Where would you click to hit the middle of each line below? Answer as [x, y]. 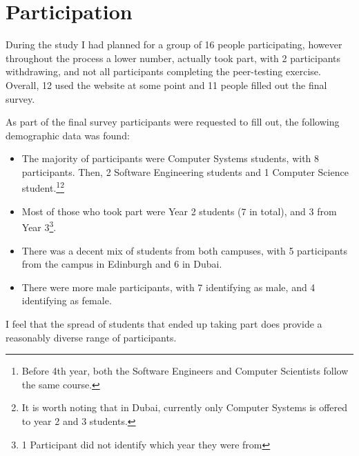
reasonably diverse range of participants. [91, 337]
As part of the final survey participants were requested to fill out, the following [173, 122]
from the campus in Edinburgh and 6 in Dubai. [122, 264]
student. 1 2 [43, 187]
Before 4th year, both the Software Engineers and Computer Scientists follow [185, 371]
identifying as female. [67, 300]
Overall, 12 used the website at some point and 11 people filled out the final [166, 85]
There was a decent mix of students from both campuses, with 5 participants [184, 250]
